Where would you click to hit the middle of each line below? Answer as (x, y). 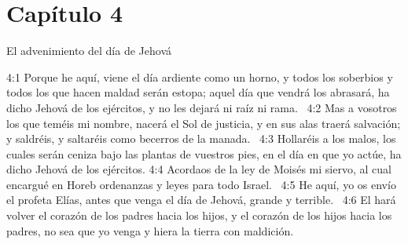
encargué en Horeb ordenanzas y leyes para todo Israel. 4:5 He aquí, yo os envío (201, 184)
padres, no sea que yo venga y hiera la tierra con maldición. (150, 230)
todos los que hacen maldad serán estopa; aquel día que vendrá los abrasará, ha (198, 92)
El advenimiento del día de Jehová (89, 51)
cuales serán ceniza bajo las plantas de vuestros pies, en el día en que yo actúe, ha (204, 153)
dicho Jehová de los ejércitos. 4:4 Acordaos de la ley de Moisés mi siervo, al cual (199, 169)
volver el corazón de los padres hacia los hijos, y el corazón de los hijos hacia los (199, 215)
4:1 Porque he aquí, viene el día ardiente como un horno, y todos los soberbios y (200, 76)
